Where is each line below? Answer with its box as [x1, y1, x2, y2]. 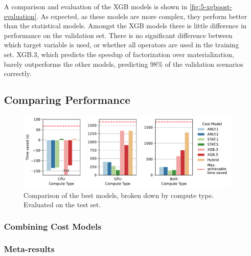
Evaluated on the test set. [23, 199, 101, 210]
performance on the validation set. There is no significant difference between [4, 30, 233, 40]
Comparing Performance [4, 92, 131, 107]
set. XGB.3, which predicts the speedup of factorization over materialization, [4, 49, 234, 59]
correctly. [4, 68, 32, 79]
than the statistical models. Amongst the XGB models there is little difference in [4, 20, 247, 31]
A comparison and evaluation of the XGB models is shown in [4, 1, 187, 11]
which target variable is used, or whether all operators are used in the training [4, 39, 239, 50]
